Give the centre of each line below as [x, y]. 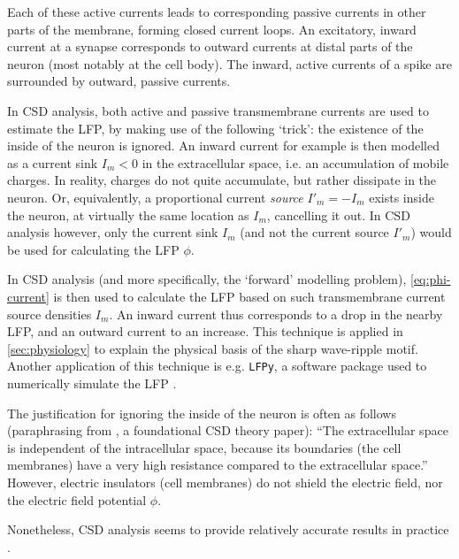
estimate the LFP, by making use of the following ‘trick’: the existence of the [215, 128]
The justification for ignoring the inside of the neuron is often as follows [202, 413]
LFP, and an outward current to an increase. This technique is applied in [205, 331]
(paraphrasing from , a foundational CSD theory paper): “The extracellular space [228, 430]
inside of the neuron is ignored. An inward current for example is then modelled [223, 145]
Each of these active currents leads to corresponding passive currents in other [217, 11]
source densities [50, 314]
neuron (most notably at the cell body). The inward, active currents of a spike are [229, 63]
